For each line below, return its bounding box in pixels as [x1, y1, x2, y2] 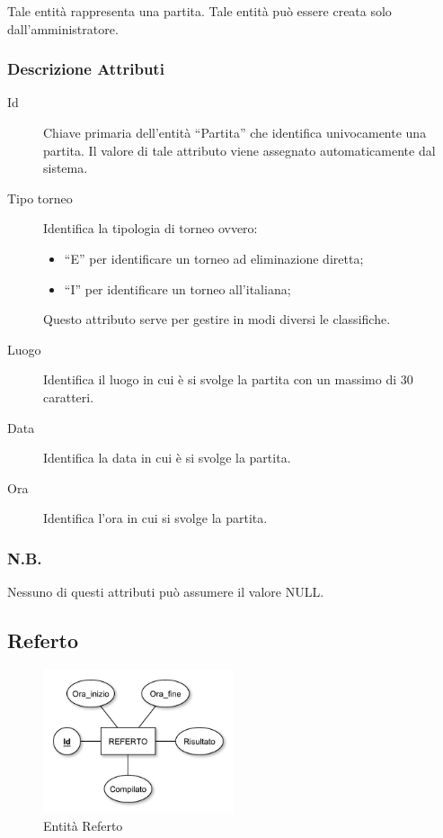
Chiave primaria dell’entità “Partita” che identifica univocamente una [43, 123, 427, 141]
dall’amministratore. [7, 19, 119, 38]
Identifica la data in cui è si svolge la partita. [43, 448, 291, 467]
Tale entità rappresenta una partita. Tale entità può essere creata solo [7, 2, 392, 20]
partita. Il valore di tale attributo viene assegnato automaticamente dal [43, 140, 436, 159]
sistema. [43, 158, 88, 177]
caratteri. [43, 387, 94, 406]
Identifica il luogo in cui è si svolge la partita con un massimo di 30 [43, 370, 413, 389]
